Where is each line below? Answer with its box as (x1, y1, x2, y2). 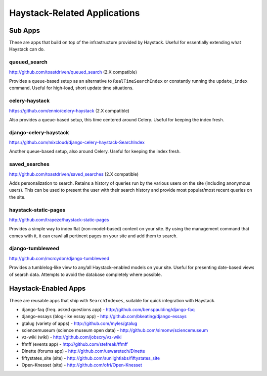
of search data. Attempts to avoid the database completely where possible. (9, 271, 162, 277)
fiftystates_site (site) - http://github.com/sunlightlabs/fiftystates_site (21, 355, 160, 361)
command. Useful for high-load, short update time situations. (9, 85, 133, 91)
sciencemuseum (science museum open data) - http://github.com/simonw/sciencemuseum (21, 327, 208, 333)
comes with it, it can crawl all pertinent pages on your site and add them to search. (9, 233, 178, 239)
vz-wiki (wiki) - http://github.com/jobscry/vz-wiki (21, 334, 122, 340)
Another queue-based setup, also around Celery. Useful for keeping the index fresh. (9, 149, 181, 155)
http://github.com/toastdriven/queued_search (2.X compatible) (9, 69, 137, 75)
